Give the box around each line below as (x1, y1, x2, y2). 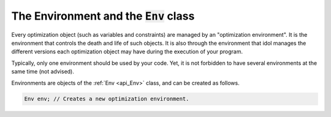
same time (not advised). (11, 68, 75, 75)
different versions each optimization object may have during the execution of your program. (11, 48, 243, 55)
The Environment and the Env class (11, 9, 195, 23)
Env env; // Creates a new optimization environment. (24, 96, 189, 102)
